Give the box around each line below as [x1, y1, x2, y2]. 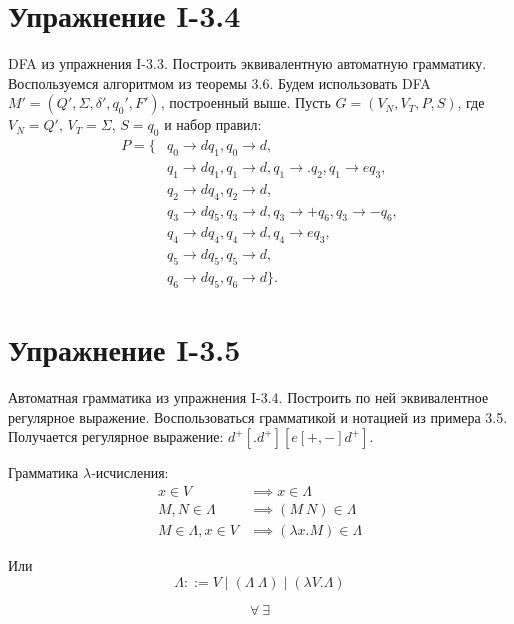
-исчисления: [91, 462, 169, 483]
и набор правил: [164, 114, 262, 135]
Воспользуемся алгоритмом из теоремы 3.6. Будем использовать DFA [8, 72, 431, 93]
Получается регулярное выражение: [8, 426, 224, 447]
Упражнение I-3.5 [8, 329, 241, 370]
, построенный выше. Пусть [160, 92, 331, 113]
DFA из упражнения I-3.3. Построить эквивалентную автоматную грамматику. [8, 53, 487, 74]
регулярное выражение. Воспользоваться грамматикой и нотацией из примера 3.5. [8, 406, 508, 427]
